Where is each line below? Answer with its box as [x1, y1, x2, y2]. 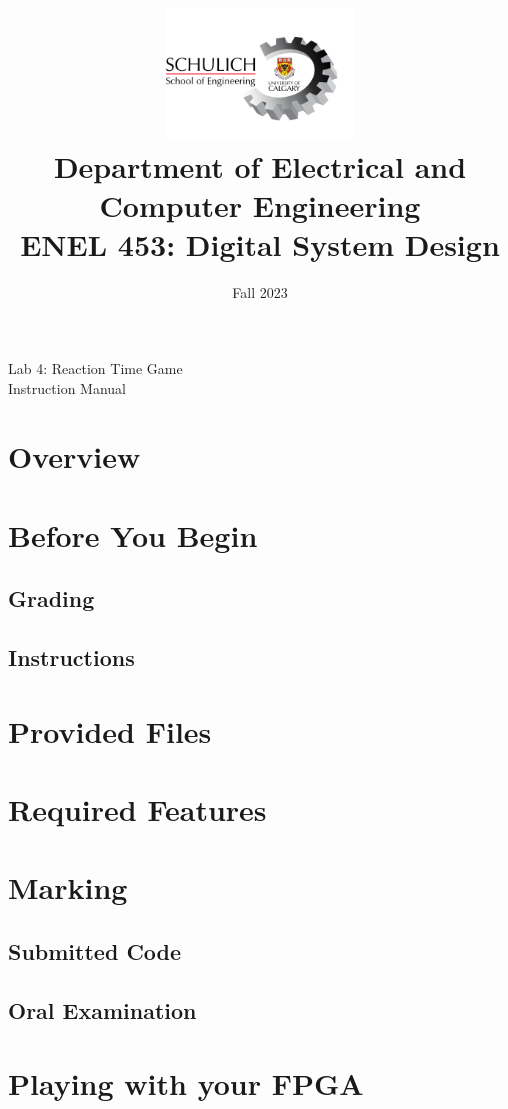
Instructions [8, 642, 135, 673]
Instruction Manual [8, 377, 126, 398]
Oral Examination [8, 994, 197, 1025]
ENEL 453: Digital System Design [20, 224, 500, 265]
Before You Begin [8, 514, 258, 555]
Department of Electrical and [53, 146, 467, 187]
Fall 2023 [232, 282, 288, 303]
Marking [8, 867, 128, 908]
